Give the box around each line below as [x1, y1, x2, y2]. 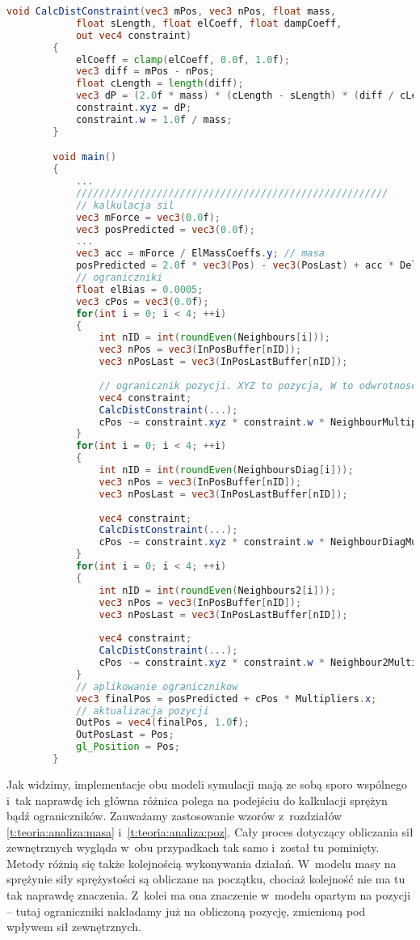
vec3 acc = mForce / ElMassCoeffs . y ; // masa [75, 248, 325, 260]
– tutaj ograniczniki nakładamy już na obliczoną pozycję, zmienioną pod [6, 902, 366, 919]
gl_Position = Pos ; [75, 741, 180, 753]
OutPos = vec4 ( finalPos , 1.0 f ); [75, 717, 250, 729]
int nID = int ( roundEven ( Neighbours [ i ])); [99, 332, 331, 344]
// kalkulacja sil [75, 199, 174, 211]
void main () [52, 151, 117, 163]
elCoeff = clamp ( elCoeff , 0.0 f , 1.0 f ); [75, 53, 290, 66]
